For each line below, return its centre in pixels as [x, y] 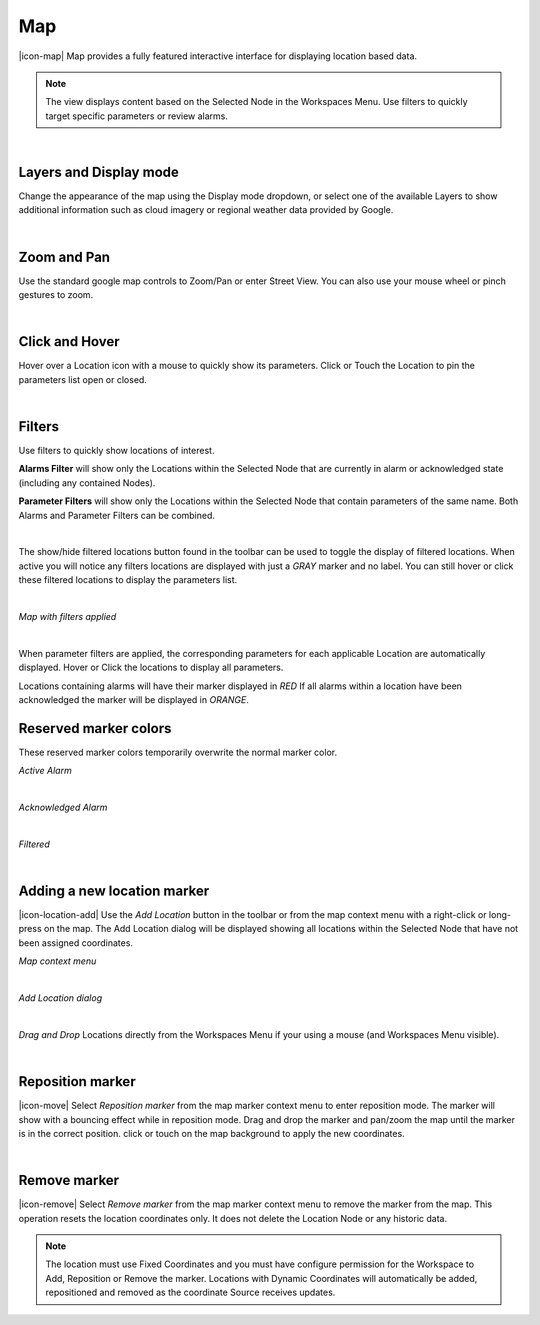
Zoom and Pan [64, 256]
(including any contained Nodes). [87, 482]
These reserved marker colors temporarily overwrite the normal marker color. [178, 752]
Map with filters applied [67, 616]
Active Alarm [45, 771]
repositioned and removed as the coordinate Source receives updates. [190, 1292]
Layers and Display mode [99, 171]
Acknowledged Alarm [63, 807]
